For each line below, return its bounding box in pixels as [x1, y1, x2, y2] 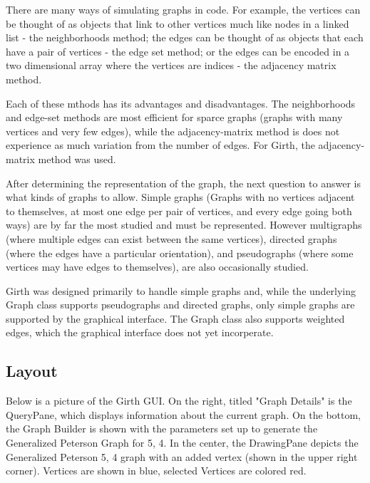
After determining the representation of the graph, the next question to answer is [6, 175, 361, 190]
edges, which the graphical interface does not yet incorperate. [6, 325, 274, 340]
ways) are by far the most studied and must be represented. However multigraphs [6, 217, 362, 232]
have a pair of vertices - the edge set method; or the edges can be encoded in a [6, 43, 350, 58]
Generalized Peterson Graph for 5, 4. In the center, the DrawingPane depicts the [6, 435, 359, 450]
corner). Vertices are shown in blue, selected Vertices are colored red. [6, 463, 307, 478]
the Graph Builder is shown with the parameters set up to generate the [6, 421, 318, 436]
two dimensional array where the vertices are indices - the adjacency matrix [6, 58, 336, 73]
